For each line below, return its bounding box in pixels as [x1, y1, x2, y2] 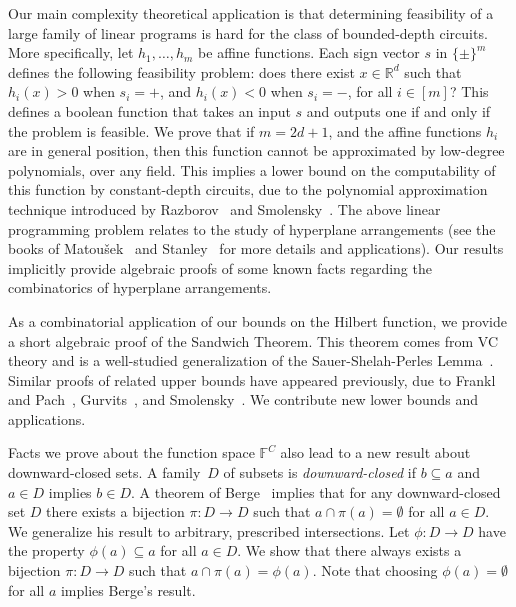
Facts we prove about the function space [8, 442, 255, 463]
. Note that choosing [312, 560, 438, 581]
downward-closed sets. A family [8, 462, 201, 483]
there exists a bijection [46, 501, 185, 522]
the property [8, 540, 85, 561]
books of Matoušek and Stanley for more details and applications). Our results [8, 238, 504, 259]
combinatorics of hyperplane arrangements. [8, 277, 272, 298]
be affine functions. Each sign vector [198, 42, 420, 63]
